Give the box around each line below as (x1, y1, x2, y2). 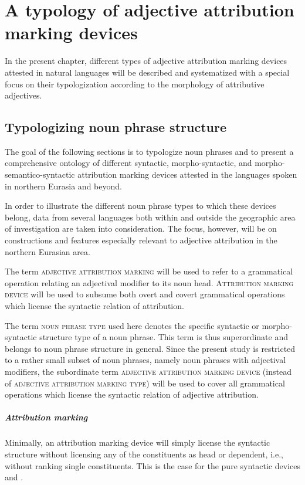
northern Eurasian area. (5, 245, 90, 257)
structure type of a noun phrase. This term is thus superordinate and (39, 331, 289, 343)
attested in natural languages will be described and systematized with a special (5, 66, 290, 78)
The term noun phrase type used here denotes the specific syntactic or (5, 319, 259, 331)
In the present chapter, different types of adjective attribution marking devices (5, 55, 287, 67)
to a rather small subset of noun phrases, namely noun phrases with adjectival (5, 354, 286, 366)
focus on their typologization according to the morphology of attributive (5, 77, 265, 90)
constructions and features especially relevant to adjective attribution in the (5, 234, 277, 246)
